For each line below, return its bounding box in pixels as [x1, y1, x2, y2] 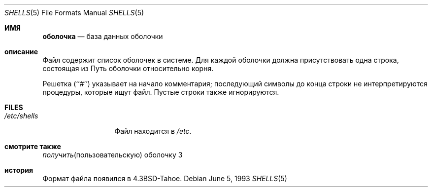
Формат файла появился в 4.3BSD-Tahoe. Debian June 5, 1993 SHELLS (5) [42, 174, 287, 183]
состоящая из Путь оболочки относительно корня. [42, 64, 214, 73]
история [4, 166, 33, 174]
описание [4, 47, 38, 56]
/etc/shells [4, 112, 38, 120]
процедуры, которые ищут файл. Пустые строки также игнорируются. [42, 88, 279, 96]
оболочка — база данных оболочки [42, 32, 163, 40]
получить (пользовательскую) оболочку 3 [42, 151, 183, 159]
